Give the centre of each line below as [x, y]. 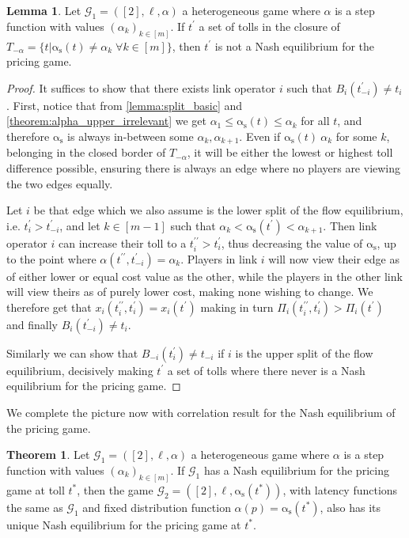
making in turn [237, 307]
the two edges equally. [60, 183]
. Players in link [219, 258]
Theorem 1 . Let [48, 455]
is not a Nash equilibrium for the [295, 45]
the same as [35, 507]
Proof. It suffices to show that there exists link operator [141, 87]
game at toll [36, 489]
